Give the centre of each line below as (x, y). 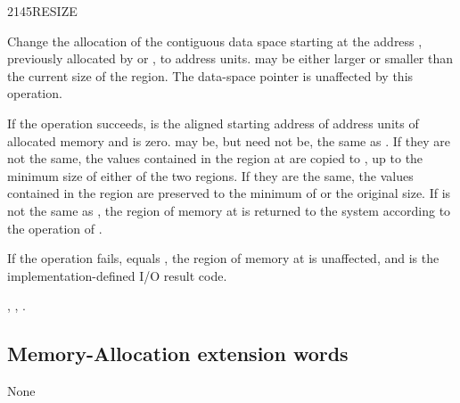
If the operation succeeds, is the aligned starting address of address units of (213, 123)
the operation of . (55, 228)
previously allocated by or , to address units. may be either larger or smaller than (230, 58)
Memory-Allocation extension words (178, 354)
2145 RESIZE (42, 11)
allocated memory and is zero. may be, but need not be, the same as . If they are (229, 140)
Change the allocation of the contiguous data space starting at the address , (215, 41)
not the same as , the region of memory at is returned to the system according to (229, 210)
